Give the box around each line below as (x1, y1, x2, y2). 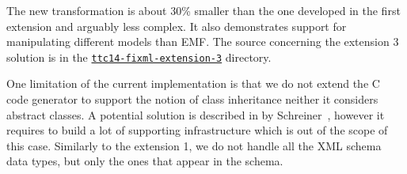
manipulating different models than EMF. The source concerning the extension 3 (6, 33, 399, 50)
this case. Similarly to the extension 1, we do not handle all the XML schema (6, 137, 382, 153)
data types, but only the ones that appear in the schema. (6, 153, 283, 169)
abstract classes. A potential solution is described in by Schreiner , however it (6, 106, 385, 123)
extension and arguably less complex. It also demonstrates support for (6, 17, 347, 34)
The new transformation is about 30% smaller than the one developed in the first (6, 2, 401, 18)
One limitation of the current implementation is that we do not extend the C (6, 75, 380, 92)
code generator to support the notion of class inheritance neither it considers (6, 91, 378, 108)
